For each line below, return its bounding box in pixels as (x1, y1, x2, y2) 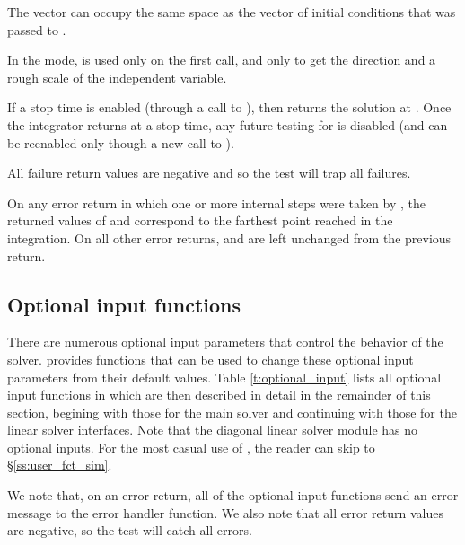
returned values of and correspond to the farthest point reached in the (7, 211, 393, 230)
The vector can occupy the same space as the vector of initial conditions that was (7, 3, 456, 21)
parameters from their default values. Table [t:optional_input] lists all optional (7, 367, 442, 386)
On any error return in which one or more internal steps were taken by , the (7, 193, 426, 212)
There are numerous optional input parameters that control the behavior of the (7, 332, 443, 351)
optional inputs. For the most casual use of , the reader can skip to (7, 437, 375, 456)
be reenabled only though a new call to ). (7, 133, 234, 152)
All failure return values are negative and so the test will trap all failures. (7, 163, 411, 182)
